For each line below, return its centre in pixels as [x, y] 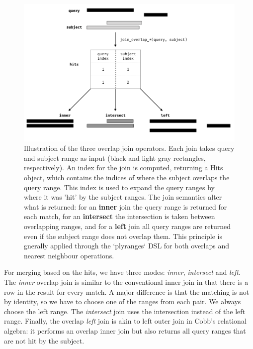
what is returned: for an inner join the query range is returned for [126, 206]
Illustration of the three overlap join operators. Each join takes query [129, 148]
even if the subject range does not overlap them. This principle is [123, 236]
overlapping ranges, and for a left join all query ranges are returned [127, 226]
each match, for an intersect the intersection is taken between [120, 216]
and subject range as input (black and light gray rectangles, [115, 158]
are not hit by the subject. [44, 340]
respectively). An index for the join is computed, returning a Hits [124, 168]
